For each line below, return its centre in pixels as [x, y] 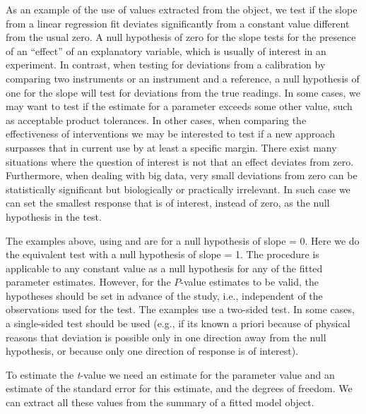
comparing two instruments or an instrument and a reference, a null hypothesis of [183, 78]
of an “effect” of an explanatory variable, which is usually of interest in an [166, 50]
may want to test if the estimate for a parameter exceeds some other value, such [179, 106]
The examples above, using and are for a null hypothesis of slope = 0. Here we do [183, 240]
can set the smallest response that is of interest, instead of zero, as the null [168, 203]
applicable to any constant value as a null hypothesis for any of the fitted [164, 268]
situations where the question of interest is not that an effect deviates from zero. [180, 161]
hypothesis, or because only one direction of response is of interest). [152, 351]
